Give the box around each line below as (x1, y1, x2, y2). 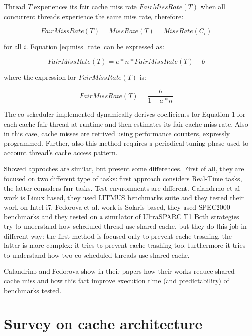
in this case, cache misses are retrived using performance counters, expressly (4, 128, 230, 138)
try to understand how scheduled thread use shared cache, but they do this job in (4, 221, 247, 231)
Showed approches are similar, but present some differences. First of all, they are (4, 164, 244, 174)
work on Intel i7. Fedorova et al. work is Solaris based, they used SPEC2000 (4, 202, 230, 212)
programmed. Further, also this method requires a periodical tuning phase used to (4, 138, 249, 148)
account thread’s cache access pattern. (4, 147, 118, 157)
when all (200, 1, 225, 11)
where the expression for (4, 72, 76, 82)
